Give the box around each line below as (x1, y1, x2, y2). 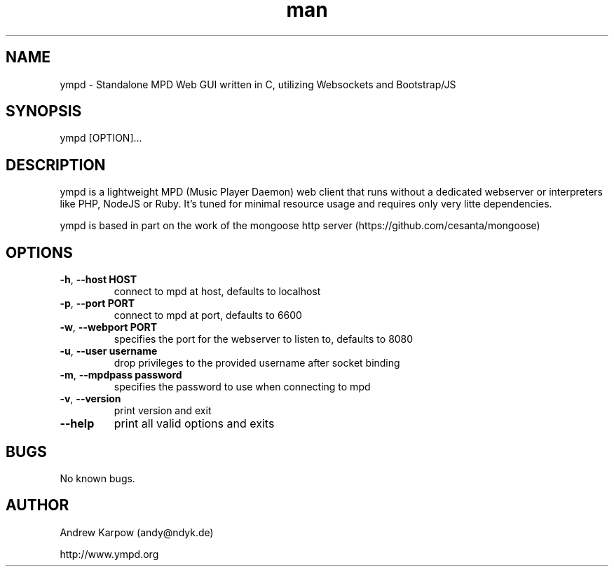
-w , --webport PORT (60, 321, 158, 334)
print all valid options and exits (114, 416, 275, 431)
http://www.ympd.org (60, 547, 159, 560)
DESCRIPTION (6, 156, 106, 174)
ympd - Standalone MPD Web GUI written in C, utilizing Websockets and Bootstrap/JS (60, 78, 456, 90)
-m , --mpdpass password (60, 369, 182, 381)
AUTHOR (6, 496, 69, 515)
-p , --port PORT (60, 297, 135, 310)
